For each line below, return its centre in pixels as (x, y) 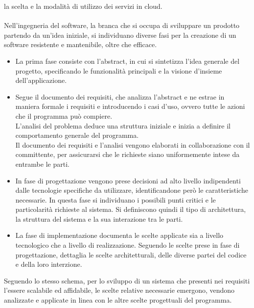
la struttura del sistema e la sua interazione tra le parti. (99, 218)
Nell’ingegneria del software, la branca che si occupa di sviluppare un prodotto (122, 25)
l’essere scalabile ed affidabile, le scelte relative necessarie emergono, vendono (119, 290)
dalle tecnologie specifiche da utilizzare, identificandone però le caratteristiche (132, 190)
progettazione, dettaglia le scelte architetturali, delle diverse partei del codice (131, 254)
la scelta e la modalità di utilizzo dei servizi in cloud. (83, 6)
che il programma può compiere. (64, 115)
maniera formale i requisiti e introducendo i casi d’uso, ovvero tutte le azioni (130, 106)
